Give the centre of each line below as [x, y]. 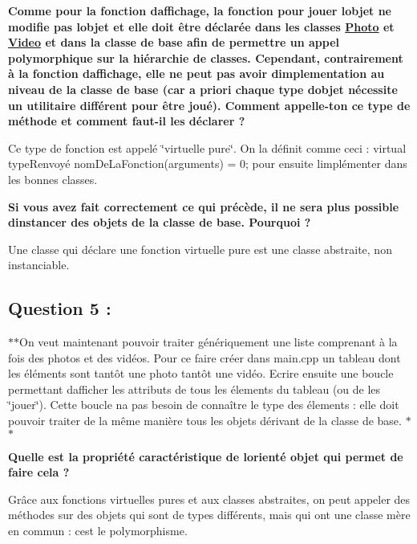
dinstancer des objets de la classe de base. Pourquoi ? [160, 222]
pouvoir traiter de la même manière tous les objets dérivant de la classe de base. [205, 421]
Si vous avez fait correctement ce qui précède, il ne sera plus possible [204, 206]
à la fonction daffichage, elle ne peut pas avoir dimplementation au [196, 74]
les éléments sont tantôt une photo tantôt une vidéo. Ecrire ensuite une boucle [201, 373]
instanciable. [39, 265]
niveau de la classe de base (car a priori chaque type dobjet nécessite [203, 89]
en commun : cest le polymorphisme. [98, 531]
